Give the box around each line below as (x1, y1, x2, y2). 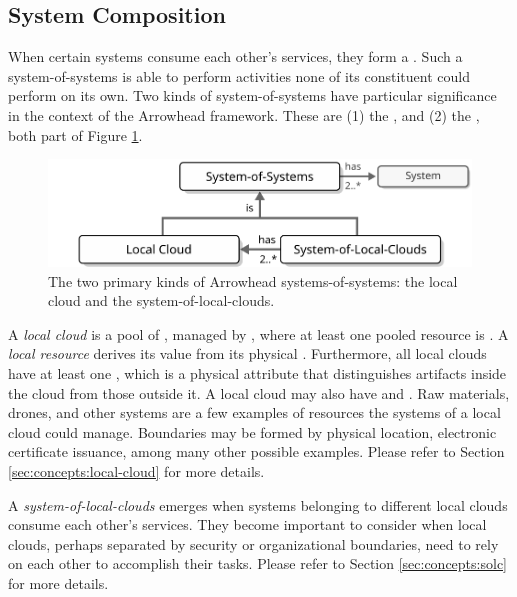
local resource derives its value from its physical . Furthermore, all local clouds (8, 343, 487, 364)
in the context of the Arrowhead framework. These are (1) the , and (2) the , (8, 104, 480, 125)
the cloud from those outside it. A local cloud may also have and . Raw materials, (8, 382, 510, 403)
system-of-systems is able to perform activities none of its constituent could (8, 65, 470, 86)
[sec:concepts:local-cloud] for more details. (8, 461, 265, 482)
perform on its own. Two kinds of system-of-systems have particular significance (8, 85, 497, 106)
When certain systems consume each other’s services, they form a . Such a (8, 46, 463, 67)
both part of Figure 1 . (8, 124, 143, 145)
